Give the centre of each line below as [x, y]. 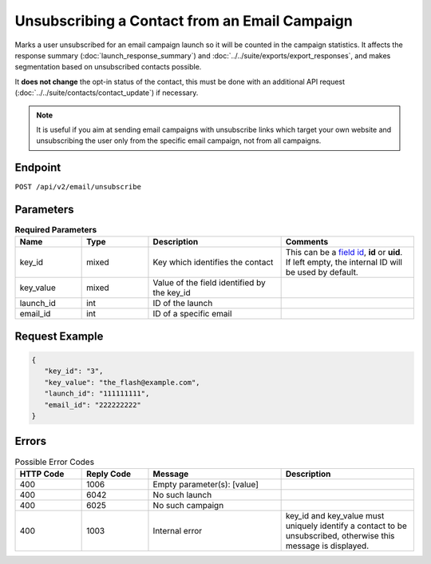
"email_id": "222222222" [93, 405]
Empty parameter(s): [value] [206, 484]
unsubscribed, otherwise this [340, 535]
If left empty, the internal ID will [344, 262]
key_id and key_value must [335, 515]
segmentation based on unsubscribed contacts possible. [108, 67]
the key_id [172, 293]
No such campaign [188, 505]
